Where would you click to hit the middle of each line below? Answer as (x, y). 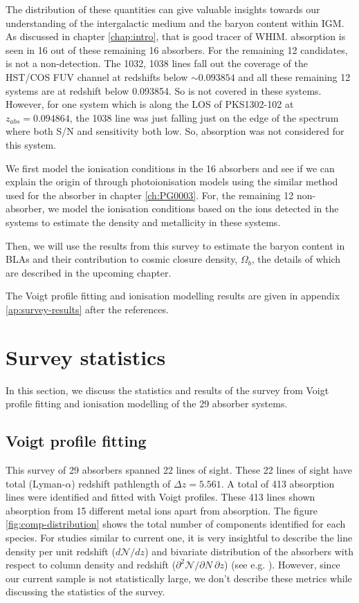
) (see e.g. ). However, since (282, 565)
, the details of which (296, 259)
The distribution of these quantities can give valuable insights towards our (163, 9)
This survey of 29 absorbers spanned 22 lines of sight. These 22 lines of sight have (179, 469)
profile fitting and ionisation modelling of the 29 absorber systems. (147, 403)
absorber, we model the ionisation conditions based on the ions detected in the (172, 208)
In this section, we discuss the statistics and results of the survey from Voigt (167, 390)
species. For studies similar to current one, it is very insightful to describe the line (179, 537)
